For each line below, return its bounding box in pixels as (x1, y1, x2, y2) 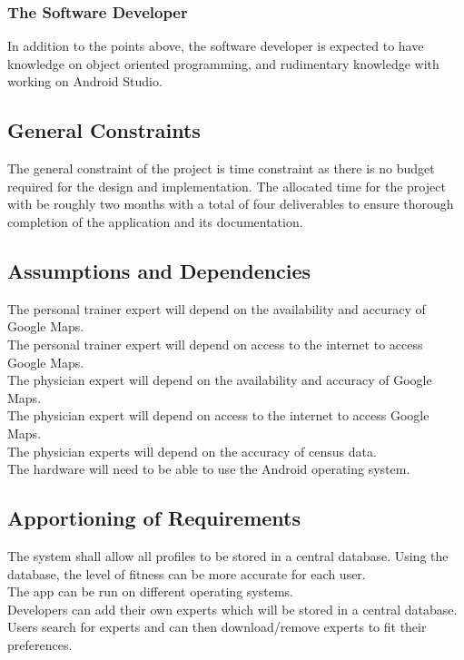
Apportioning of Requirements (7, 504, 301, 532)
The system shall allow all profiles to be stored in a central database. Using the (7, 546, 449, 565)
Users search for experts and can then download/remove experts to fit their (7, 617, 427, 636)
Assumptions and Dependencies (7, 256, 311, 284)
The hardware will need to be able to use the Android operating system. (7, 459, 410, 478)
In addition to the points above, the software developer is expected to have (7, 36, 424, 55)
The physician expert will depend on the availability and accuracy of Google (7, 370, 432, 389)
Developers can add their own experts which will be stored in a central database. (7, 599, 458, 618)
